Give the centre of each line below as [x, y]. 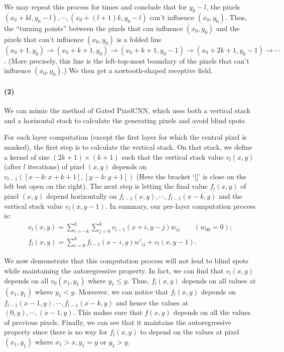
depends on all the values [212, 312]
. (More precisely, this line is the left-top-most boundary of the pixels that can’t [127, 60]
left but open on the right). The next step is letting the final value [106, 186]
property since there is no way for [56, 332]
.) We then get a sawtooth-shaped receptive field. [137, 70]
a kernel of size [27, 156]
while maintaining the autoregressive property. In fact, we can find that [114, 270]
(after [13, 166]
